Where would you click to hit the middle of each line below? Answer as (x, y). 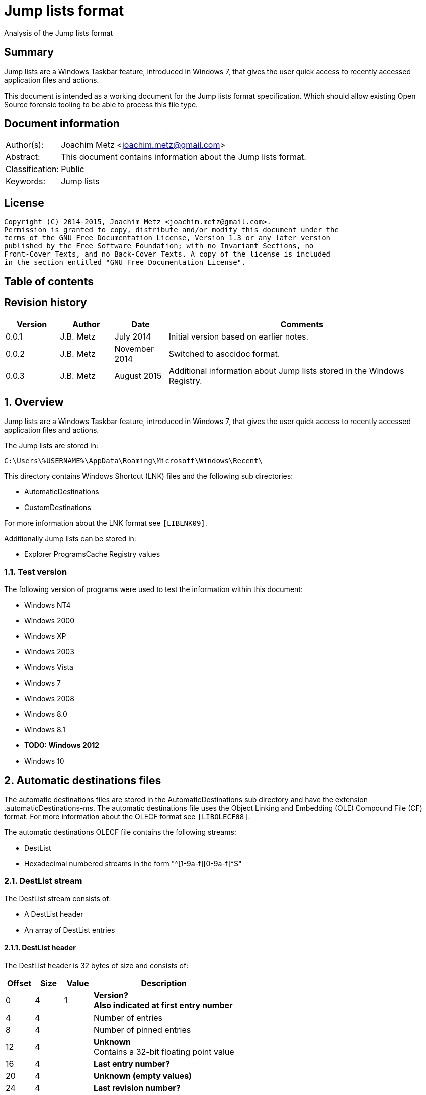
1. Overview (34, 402)
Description (164, 983)
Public (73, 169)
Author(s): (25, 145)
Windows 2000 (49, 621)
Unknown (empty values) (143, 1076)
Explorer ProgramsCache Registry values (92, 554)
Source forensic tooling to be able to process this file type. (101, 104)
